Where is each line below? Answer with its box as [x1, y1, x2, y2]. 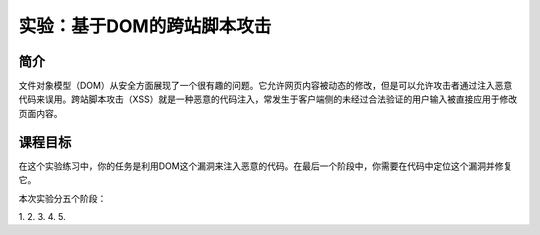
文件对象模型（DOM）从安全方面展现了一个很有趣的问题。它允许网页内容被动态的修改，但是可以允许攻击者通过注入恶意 [18, 80, 513, 92]
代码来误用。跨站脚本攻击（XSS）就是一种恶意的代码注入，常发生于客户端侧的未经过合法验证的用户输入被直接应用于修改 [18, 93, 518, 105]
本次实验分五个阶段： [18, 192, 107, 204]
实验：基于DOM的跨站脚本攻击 [18, 15, 272, 37]
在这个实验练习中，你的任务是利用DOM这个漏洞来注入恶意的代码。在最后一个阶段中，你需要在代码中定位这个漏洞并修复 [18, 160, 513, 172]
